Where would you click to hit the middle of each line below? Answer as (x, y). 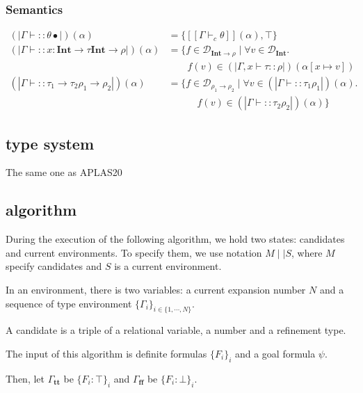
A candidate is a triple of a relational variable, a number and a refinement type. (176, 330)
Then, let (25, 378)
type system (50, 143)
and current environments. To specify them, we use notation (134, 252)
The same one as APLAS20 (64, 172)
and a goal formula (275, 353)
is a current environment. (168, 266)
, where (307, 252)
